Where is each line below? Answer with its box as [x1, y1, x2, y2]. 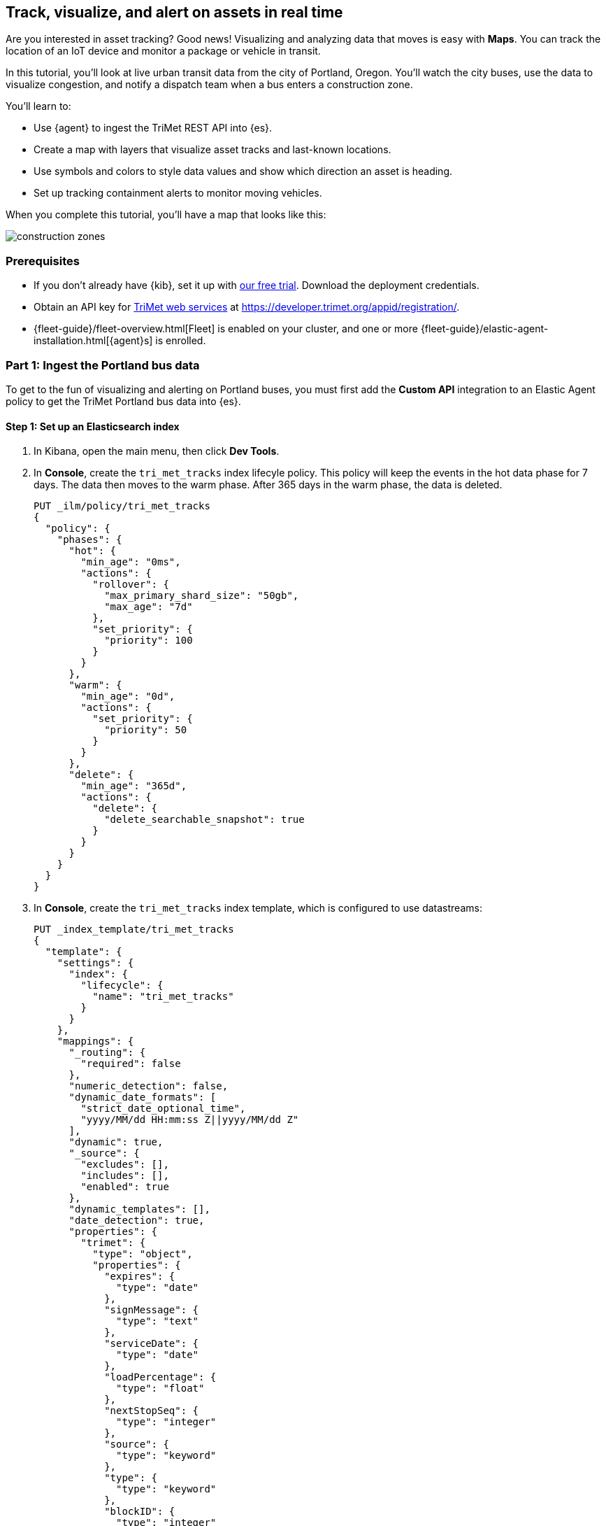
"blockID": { [104, 1506, 175, 1518]
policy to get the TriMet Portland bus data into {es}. [6, 395, 241, 407]
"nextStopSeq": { [104, 1405, 199, 1417]
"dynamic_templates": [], [68, 1203, 210, 1215]
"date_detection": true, [68, 1215, 205, 1227]
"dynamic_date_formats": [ [68, 1091, 217, 1103]
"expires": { [104, 1271, 175, 1283]
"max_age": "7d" [104, 601, 193, 613]
